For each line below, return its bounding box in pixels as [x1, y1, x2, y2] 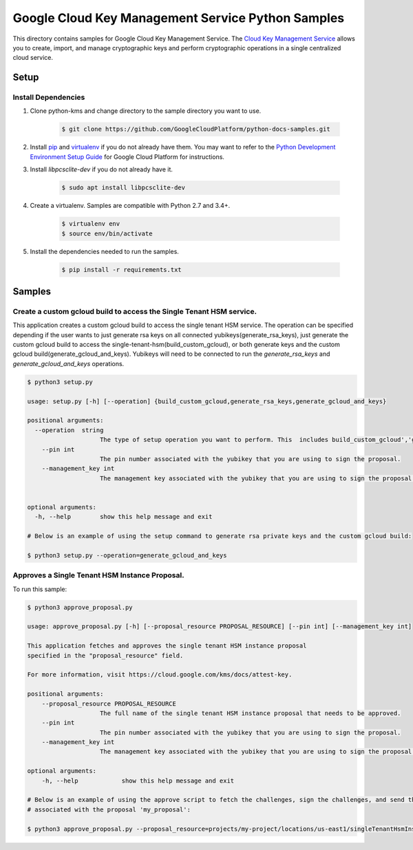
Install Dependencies [12, 93, 85, 103]
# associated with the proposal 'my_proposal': [27, 805, 191, 814]
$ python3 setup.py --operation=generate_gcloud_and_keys [27, 551, 227, 559]
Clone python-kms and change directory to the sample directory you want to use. [30, 107, 262, 115]
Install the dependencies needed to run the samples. [30, 247, 179, 255]
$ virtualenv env [61, 220, 120, 228]
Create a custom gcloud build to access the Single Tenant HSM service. [12, 306, 257, 316]
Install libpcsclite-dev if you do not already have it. [30, 165, 173, 173]
